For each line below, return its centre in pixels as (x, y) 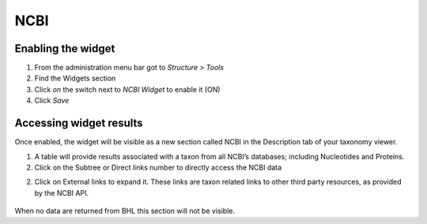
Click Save (52, 101)
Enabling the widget (65, 49)
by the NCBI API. (62, 192)
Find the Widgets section (75, 78)
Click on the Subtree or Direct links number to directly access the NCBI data (158, 167)
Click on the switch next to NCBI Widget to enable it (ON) (127, 89)
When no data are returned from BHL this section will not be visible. (125, 211)
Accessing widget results (79, 123)
